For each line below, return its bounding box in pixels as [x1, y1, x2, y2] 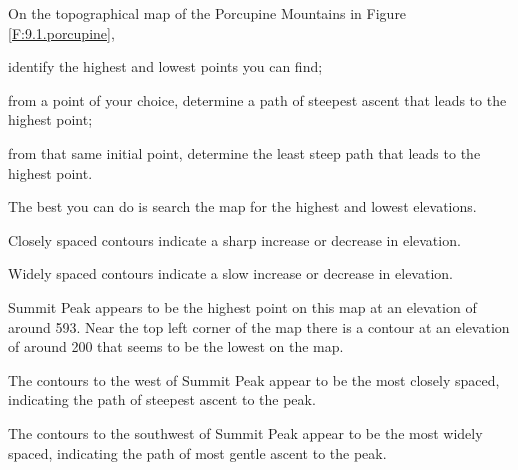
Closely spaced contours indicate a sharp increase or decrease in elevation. [8, 229, 461, 250]
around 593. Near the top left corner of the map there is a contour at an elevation [8, 316, 510, 337]
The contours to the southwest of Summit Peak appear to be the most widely [8, 422, 483, 443]
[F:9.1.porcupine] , [8, 22, 115, 43]
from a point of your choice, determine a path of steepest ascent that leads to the [8, 89, 507, 110]
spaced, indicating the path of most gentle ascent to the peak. [8, 442, 387, 463]
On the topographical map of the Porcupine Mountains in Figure [8, 3, 407, 23]
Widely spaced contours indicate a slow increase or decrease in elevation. [8, 263, 453, 284]
